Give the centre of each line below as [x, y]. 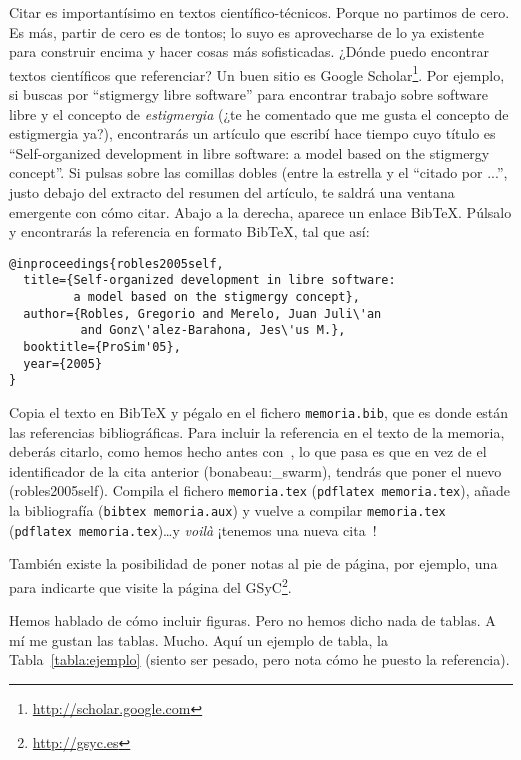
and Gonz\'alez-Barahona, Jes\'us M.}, [213, 330]
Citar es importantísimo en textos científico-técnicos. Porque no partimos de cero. [259, 12]
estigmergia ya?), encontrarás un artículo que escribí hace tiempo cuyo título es [252, 133]
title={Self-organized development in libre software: [209, 280]
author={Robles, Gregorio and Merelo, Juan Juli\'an [202, 313]
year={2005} [63, 363]
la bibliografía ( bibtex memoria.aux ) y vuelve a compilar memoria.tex [227, 510]
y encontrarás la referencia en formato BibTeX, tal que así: [189, 231]
